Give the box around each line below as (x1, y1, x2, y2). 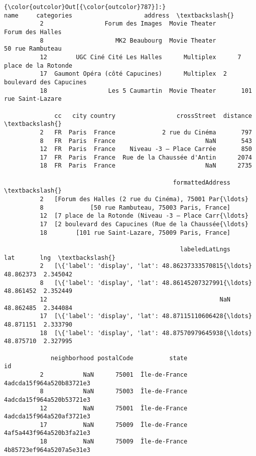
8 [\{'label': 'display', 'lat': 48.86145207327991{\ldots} (40, 279, 252, 286)
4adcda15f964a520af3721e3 (4, 413, 90, 420)
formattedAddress (173, 179, 231, 186)
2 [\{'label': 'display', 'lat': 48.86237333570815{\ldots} (40, 262, 252, 270)
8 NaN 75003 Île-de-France (40, 388, 188, 395)
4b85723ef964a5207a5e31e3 (4, 446, 90, 453)
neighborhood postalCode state (51, 354, 188, 362)
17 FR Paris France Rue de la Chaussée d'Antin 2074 (40, 154, 252, 161)
